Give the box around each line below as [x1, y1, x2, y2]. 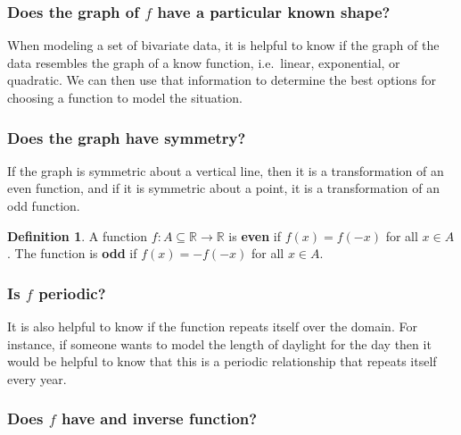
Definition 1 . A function [7, 226, 148, 245]
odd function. [7, 197, 80, 214]
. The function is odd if [7, 244, 137, 263]
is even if [228, 226, 282, 245]
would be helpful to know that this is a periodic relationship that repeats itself [7, 352, 437, 371]
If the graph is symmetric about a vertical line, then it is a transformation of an [7, 161, 444, 180]
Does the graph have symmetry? [7, 126, 246, 148]
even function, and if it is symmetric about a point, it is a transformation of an [7, 179, 440, 197]
